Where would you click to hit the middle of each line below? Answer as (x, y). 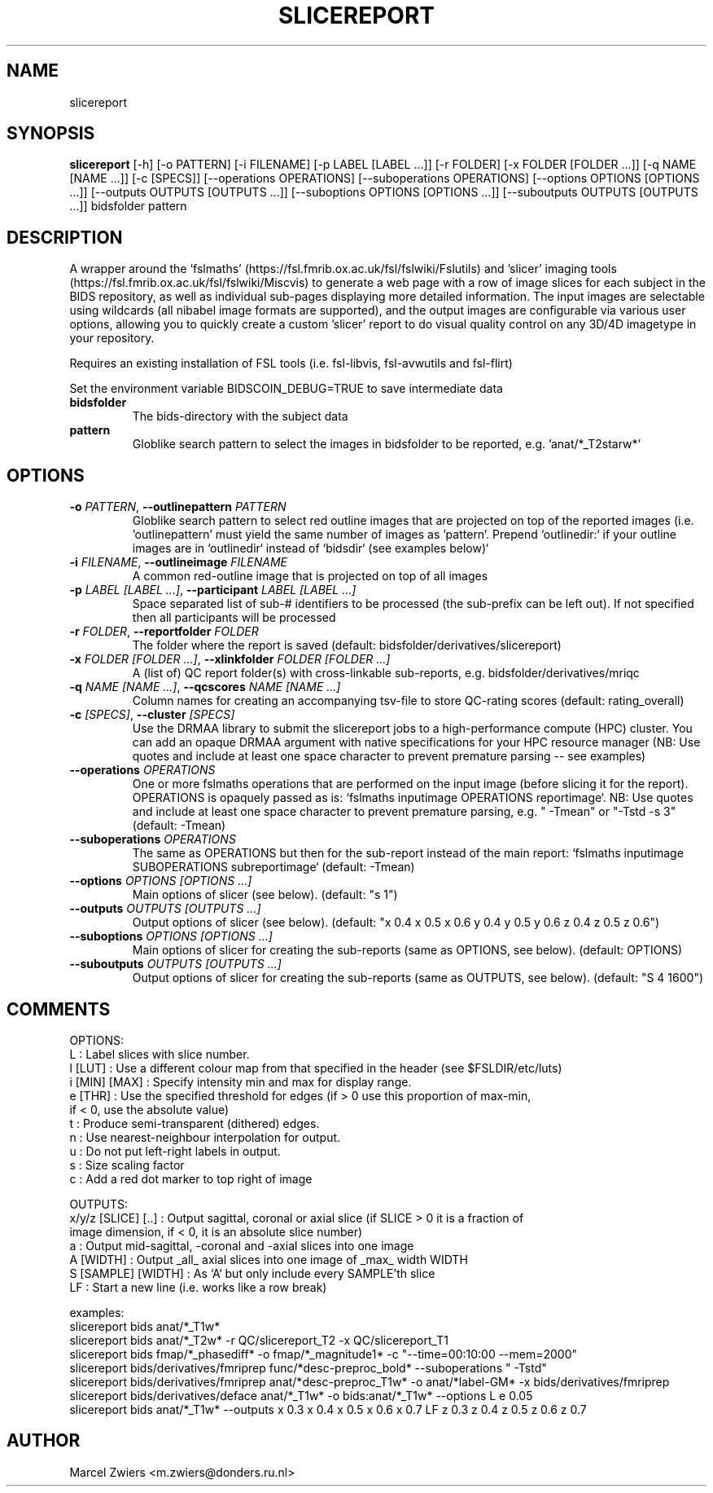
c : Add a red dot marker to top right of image (191, 1178)
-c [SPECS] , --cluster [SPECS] (152, 715)
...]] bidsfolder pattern (128, 206)
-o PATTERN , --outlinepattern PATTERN (178, 507)
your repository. (112, 338)
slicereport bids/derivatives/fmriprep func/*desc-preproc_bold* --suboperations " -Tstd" (308, 1367)
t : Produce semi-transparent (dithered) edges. (195, 1123)
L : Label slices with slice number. (160, 1054)
